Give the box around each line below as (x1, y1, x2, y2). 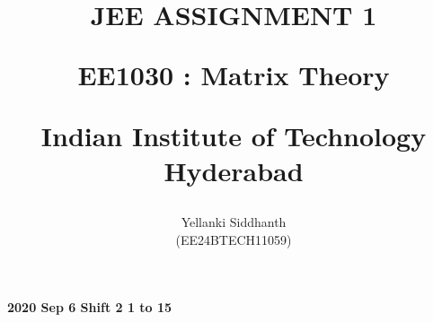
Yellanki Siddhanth (181, 212, 287, 231)
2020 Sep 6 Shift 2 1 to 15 (7, 298, 172, 317)
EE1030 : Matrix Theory (77, 57, 390, 93)
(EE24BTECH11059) (175, 230, 292, 248)
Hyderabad (163, 152, 304, 188)
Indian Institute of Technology (40, 117, 427, 153)
